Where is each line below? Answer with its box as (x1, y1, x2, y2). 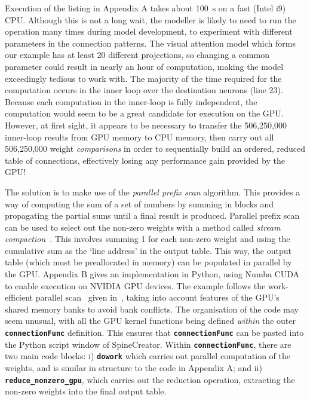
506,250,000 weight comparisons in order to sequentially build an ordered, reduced (5, 142, 306, 155)
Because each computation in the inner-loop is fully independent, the (5, 95, 257, 108)
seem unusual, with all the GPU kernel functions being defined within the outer (5, 314, 296, 327)
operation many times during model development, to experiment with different (5, 25, 293, 38)
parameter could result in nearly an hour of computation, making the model (5, 60, 284, 72)
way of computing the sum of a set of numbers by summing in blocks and (5, 197, 274, 210)
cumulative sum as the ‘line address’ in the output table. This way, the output (5, 244, 291, 256)
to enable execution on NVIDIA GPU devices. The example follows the (5, 279, 266, 292)
